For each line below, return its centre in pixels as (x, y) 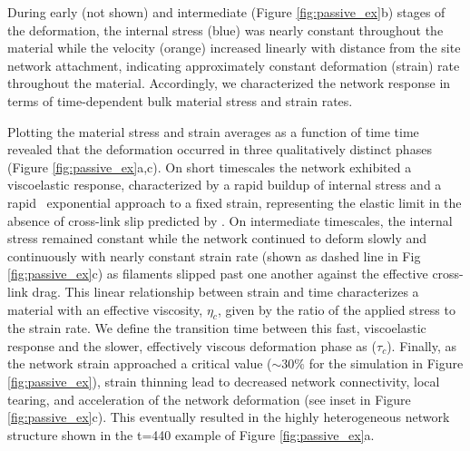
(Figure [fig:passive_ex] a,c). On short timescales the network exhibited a (210, 167)
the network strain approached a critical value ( (140, 363)
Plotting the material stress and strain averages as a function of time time (213, 131)
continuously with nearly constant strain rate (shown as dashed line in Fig (214, 255)
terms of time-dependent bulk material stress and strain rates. (180, 100)
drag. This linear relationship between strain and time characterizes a (225, 291)
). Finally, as (422, 345)
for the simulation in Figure (386, 363)
